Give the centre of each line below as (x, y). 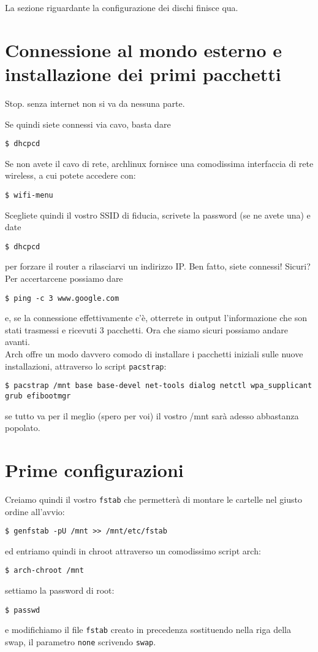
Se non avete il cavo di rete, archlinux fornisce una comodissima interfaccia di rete (159, 163)
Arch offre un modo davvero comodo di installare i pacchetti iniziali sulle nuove (154, 354)
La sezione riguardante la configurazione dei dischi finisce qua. (122, 7)
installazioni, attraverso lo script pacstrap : (86, 366)
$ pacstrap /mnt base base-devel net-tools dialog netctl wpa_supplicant (159, 386)
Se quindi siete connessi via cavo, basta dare (88, 124)
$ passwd (23, 610)
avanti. (17, 342)
